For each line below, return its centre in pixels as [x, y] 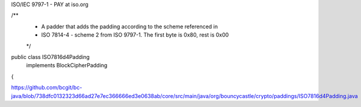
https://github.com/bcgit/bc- [47, 88]
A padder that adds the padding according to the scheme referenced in [130, 26]
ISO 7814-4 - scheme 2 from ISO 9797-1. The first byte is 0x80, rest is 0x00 [135, 35]
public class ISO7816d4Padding [51, 57]
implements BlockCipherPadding [67, 66]
